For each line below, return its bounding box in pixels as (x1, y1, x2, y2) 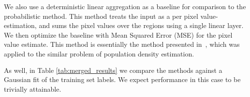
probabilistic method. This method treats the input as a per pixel (4, 11, 198, 21)
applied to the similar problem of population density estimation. (4, 48, 194, 58)
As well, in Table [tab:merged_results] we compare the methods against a (4, 65, 222, 75)
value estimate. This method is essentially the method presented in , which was (4, 39, 240, 49)
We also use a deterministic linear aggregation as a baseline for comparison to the (4, 1, 246, 11)
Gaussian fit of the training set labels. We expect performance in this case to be (4, 74, 241, 84)
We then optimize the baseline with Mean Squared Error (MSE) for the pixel (4, 29, 233, 40)
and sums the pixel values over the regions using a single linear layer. (39, 20, 244, 30)
